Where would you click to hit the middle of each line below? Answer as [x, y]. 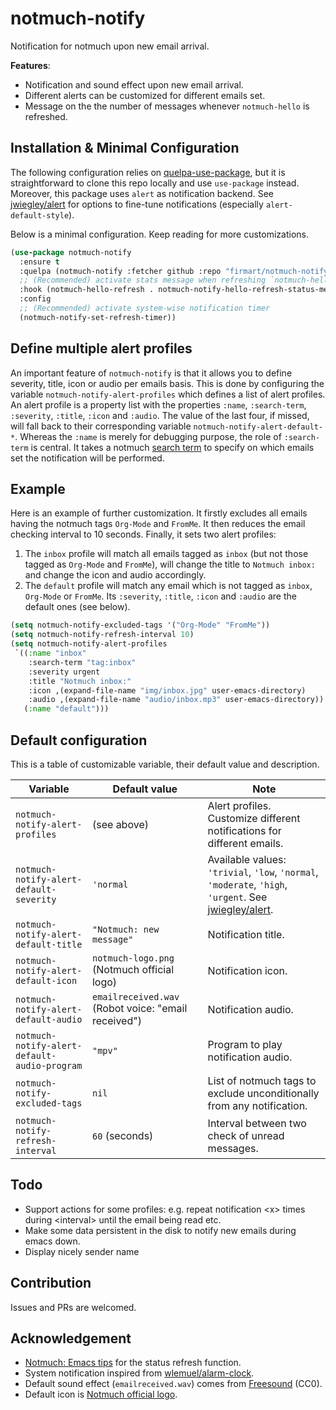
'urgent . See [237, 897]
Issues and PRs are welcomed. [73, 1307]
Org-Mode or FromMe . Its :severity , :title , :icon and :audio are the [160, 596]
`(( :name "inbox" [50, 653]
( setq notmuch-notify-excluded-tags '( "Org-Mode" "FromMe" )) [140, 625]
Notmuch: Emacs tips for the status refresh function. [133, 1363]
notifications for [244, 830]
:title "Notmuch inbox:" [80, 681]
